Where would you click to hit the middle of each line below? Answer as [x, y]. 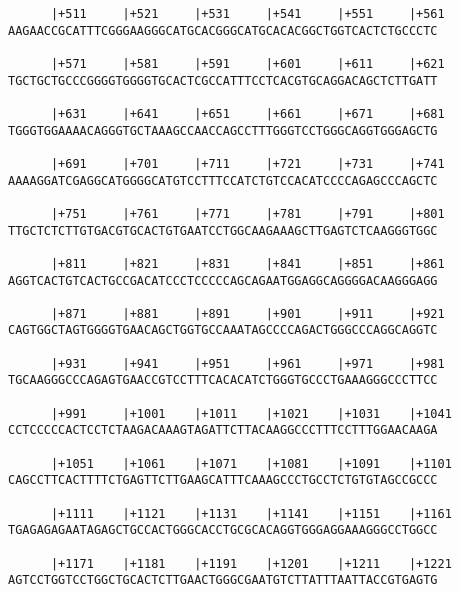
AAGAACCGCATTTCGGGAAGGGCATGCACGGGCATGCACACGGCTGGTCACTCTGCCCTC [223, 30]
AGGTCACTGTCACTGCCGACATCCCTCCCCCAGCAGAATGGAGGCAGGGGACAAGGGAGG [223, 280]
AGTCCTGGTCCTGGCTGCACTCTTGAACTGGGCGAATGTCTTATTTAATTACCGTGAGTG [223, 580]
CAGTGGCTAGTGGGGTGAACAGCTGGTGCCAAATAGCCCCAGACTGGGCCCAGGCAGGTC [223, 330]
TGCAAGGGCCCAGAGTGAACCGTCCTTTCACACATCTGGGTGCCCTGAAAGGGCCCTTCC [223, 380]
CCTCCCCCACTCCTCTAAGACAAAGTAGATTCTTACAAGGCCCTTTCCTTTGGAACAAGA [223, 430]
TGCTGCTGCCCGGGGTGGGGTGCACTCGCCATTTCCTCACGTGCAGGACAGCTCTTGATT [223, 80]
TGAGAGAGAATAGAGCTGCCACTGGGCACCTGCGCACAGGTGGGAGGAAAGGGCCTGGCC [223, 530]
